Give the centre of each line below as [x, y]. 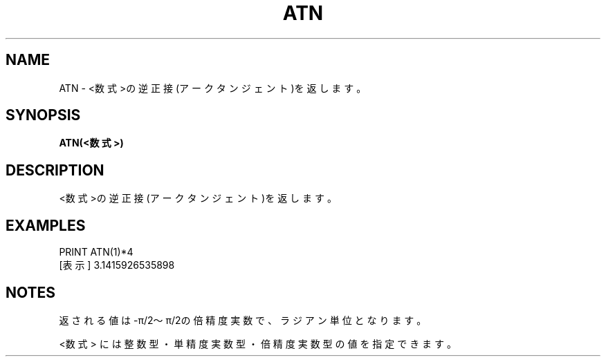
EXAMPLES [46, 225]
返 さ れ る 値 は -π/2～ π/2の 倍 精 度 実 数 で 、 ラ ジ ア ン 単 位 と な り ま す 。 [243, 320]
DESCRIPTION [55, 170]
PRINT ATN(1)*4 [96, 252]
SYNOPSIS [43, 115]
